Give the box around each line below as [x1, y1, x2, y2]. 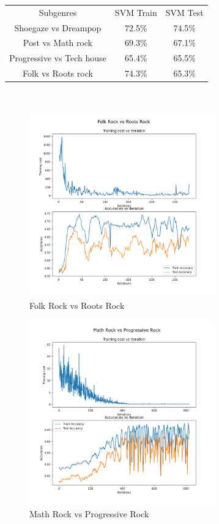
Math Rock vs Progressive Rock [29, 507, 149, 520]
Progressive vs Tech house [9, 51, 106, 64]
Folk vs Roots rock [22, 67, 93, 80]
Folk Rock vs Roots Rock [29, 298, 125, 311]
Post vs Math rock [23, 36, 92, 49]
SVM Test [165, 6, 204, 18]
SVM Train [114, 6, 157, 18]
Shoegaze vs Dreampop [14, 21, 102, 34]
